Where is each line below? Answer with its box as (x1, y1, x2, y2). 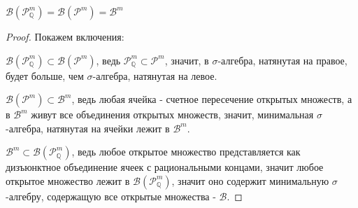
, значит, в (164, 53, 209, 67)
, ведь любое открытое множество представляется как (71, 144, 301, 159)
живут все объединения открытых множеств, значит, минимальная (31, 107, 314, 122)
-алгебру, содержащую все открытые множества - (6, 188, 216, 203)
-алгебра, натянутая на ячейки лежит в (6, 120, 170, 135)
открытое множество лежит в (6, 173, 130, 188)
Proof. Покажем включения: (6, 29, 124, 43)
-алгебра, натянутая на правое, (217, 53, 348, 67)
